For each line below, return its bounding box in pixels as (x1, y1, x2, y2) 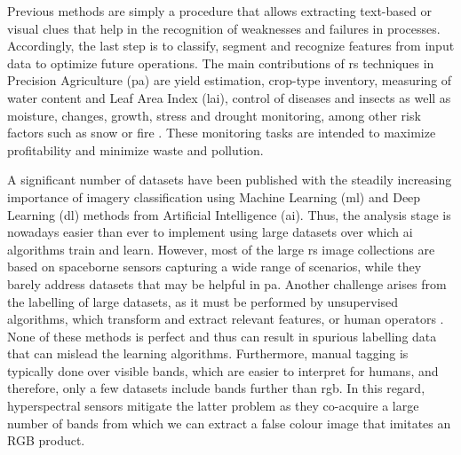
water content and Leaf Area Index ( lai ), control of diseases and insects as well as (7, 88, 451, 106)
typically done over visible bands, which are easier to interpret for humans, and (7, 361, 439, 380)
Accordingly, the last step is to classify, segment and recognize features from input (7, 36, 455, 55)
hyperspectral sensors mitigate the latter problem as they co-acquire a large (7, 396, 419, 415)
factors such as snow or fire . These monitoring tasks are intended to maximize (7, 123, 436, 142)
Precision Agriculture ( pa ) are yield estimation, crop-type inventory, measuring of (7, 71, 452, 90)
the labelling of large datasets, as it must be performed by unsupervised (7, 292, 399, 310)
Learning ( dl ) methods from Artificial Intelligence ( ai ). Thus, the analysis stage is (7, 205, 451, 224)
